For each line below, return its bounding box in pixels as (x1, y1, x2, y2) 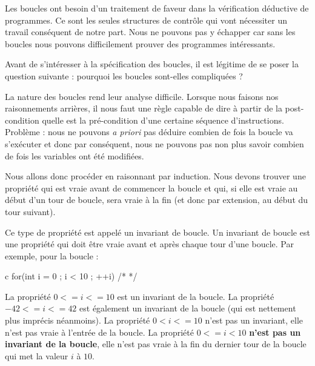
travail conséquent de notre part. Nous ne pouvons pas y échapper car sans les (5, 25, 296, 38)
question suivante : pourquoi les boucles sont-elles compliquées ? (5, 69, 243, 82)
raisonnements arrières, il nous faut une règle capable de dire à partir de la (5, 102, 282, 115)
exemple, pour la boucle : (5, 249, 99, 262)
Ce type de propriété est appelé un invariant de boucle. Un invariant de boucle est (5, 225, 310, 238)
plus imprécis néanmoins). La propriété (5, 314, 150, 327)
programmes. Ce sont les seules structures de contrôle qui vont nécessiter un (5, 13, 287, 26)
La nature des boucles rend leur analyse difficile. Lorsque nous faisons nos (5, 90, 279, 102)
